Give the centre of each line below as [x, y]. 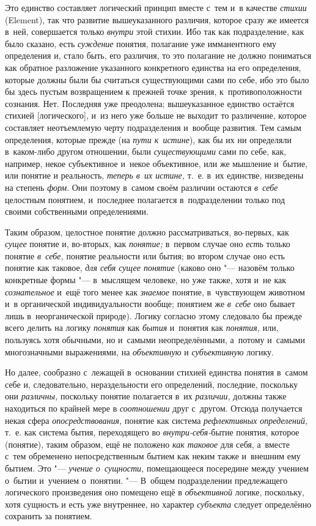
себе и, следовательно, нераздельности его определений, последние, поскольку [152, 384]
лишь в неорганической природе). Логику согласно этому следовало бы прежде [153, 315]
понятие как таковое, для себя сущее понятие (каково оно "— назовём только [150, 268]
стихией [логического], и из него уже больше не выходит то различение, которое [156, 115]
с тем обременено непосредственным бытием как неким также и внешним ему [153, 456]
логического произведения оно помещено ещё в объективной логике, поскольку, [155, 492]
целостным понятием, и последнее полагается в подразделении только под [145, 199]
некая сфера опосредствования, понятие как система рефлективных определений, [156, 420]
